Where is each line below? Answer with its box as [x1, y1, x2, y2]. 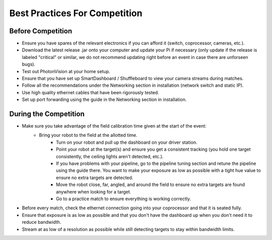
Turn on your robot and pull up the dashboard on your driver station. [56, 139, 197, 145]
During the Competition [9, 110, 85, 118]
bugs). [22, 61, 35, 68]
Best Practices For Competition [9, 8, 143, 19]
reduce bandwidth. [22, 219, 61, 225]
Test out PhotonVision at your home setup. [22, 68, 110, 74]
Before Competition [9, 27, 73, 35]
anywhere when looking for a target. [56, 189, 131, 195]
